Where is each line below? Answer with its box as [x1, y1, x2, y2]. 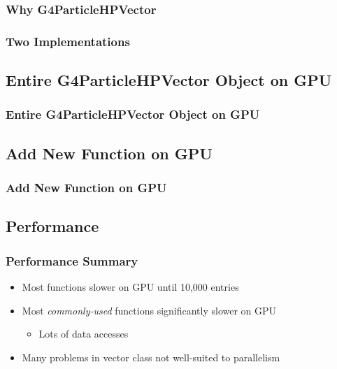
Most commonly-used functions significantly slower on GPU [22, 303, 277, 317]
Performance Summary [6, 252, 138, 269]
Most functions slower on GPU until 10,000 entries [22, 279, 239, 294]
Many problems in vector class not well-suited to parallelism [22, 349, 280, 364]
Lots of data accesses [38, 326, 129, 341]
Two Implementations [6, 32, 130, 50]
